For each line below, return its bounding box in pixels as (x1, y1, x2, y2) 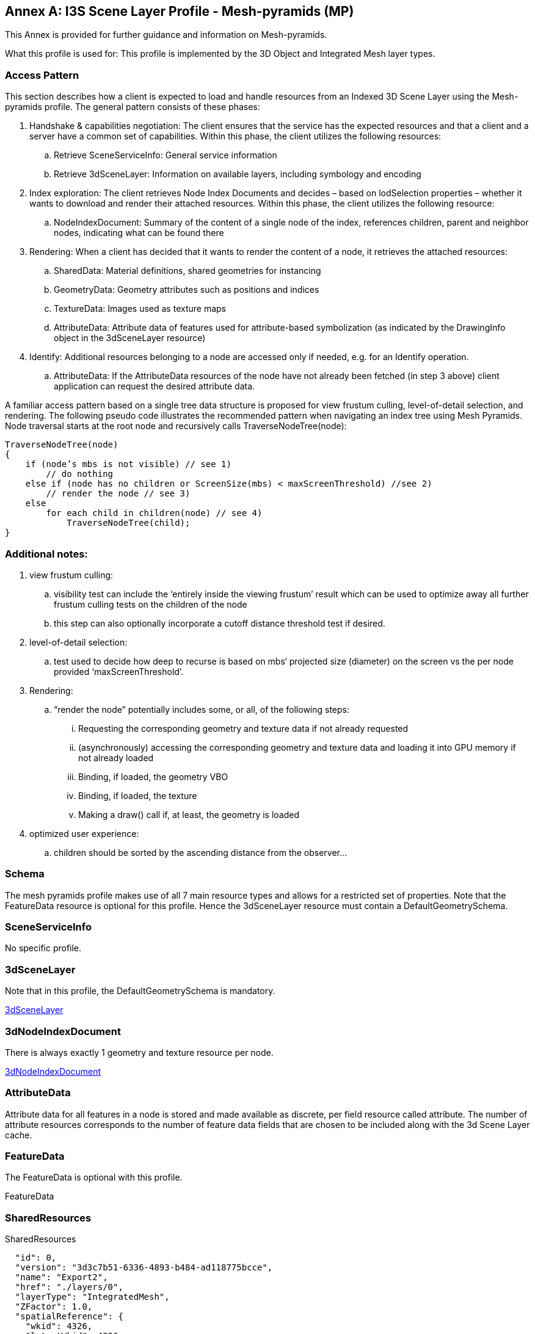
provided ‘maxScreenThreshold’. (54, 666, 184, 677)
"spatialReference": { (15, 1311, 123, 1322)
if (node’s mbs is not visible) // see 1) (25, 459, 231, 470)
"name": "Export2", (15, 1272, 108, 1283)
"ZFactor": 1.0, (15, 1302, 93, 1312)
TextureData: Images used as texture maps (54, 303, 226, 314)
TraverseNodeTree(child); (67, 518, 191, 528)
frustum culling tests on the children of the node (54, 599, 247, 610)
